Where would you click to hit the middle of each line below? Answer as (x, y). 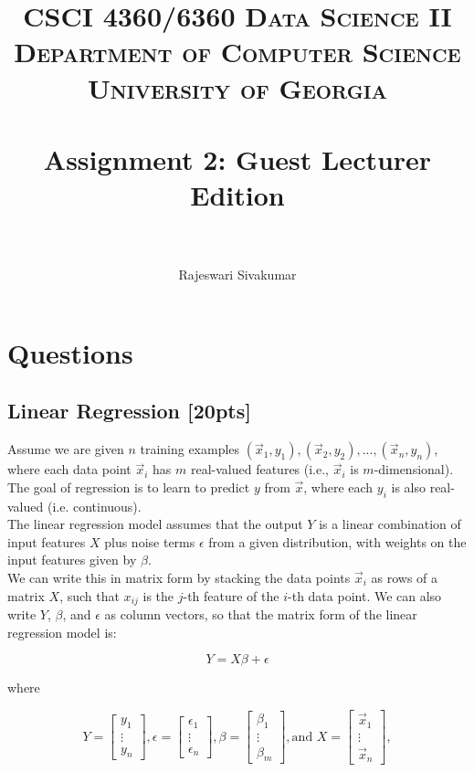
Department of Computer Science (237, 52)
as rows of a (405, 577)
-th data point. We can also (365, 595)
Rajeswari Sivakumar (237, 275)
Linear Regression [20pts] (129, 411)
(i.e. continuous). (94, 506)
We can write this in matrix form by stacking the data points (179, 577)
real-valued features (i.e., (260, 469)
